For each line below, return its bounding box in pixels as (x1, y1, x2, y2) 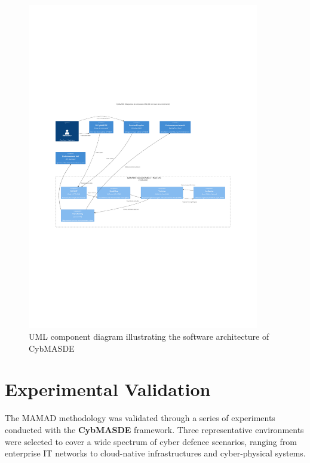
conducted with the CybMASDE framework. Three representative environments (5, 423, 304, 435)
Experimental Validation (5, 377, 211, 401)
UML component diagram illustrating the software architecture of (29, 330, 269, 343)
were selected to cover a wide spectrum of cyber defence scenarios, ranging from (5, 435, 297, 447)
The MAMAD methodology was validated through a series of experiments (5, 412, 275, 424)
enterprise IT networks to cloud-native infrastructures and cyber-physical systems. (5, 447, 306, 459)
